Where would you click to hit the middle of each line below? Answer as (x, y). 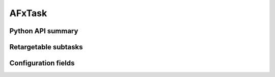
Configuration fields (42, 63)
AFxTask (28, 13)
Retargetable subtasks (46, 47)
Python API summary (44, 31)
